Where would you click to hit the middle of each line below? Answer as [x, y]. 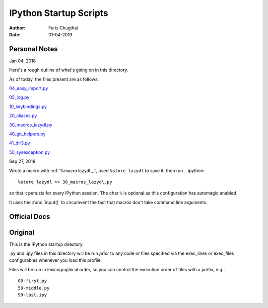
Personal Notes [33, 49]
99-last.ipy [33, 295]
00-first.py [33, 281]
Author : [17, 28]
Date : [15, 34]
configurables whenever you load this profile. [55, 260]
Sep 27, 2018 [22, 161]
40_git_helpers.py [27, 134]
